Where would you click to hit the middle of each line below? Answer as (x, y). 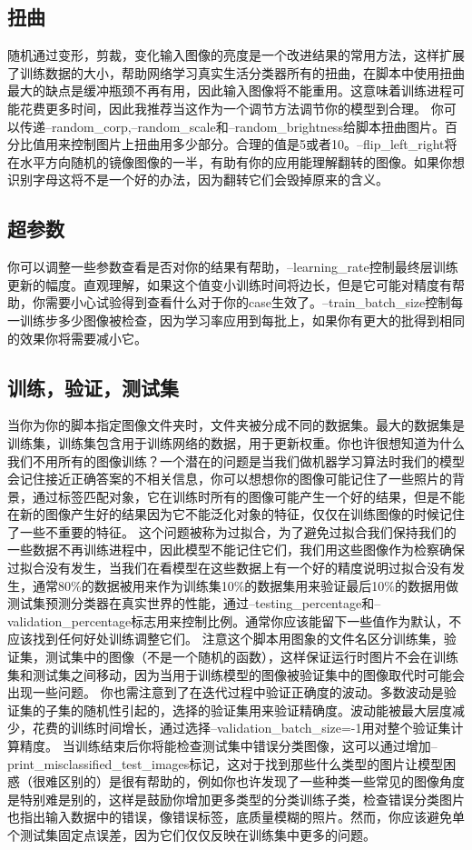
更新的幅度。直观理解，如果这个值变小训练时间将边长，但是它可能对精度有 (230, 284)
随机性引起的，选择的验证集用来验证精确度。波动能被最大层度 (267, 710)
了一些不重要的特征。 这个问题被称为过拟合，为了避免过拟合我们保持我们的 (232, 531)
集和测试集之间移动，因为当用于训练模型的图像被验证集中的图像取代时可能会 (236, 674)
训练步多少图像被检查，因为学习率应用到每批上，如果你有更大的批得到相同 (242, 320)
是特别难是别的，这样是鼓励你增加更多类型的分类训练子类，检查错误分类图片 (236, 799)
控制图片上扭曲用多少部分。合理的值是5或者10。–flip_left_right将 (264, 144)
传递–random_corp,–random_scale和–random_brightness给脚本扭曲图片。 (232, 126)
